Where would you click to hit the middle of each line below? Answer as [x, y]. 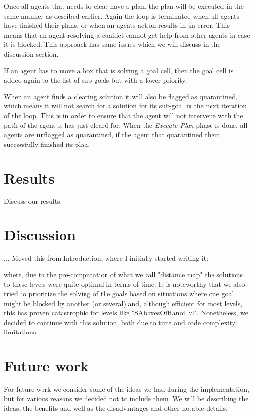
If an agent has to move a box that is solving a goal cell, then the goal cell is [119, 70]
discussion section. [31, 53]
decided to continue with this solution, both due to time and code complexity [120, 322]
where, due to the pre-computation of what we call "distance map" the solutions [124, 274]
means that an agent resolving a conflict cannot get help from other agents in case [127, 34]
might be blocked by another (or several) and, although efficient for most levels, [123, 303]
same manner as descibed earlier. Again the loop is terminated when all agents [122, 15]
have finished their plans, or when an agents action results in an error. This [117, 25]
